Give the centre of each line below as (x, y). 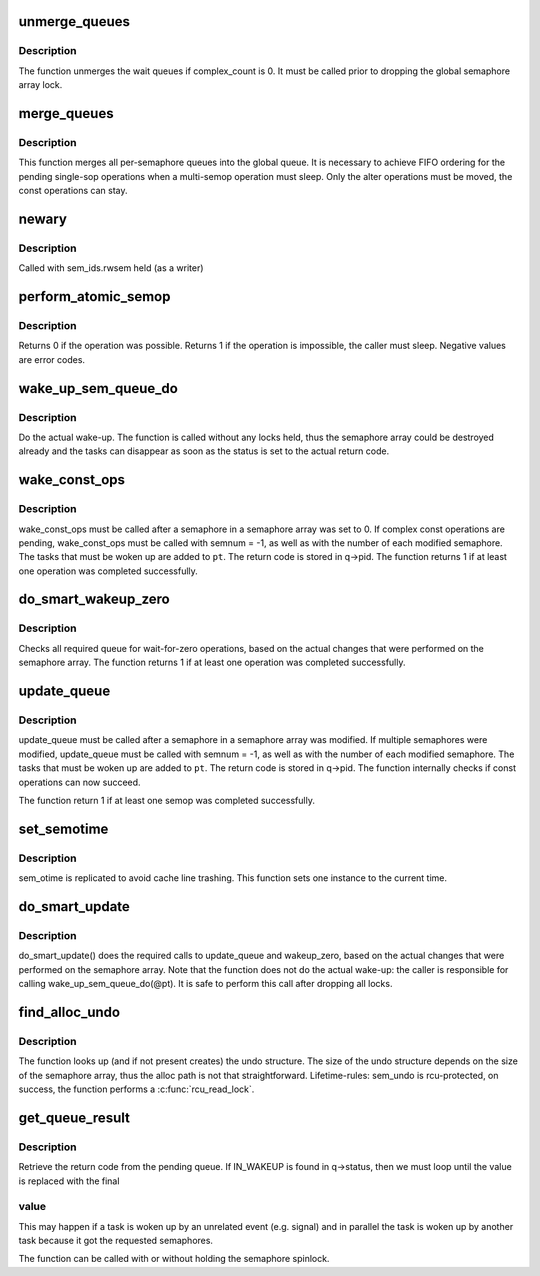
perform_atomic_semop (94, 296)
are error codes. (51, 359)
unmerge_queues (74, 21)
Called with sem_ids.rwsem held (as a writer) (111, 268)
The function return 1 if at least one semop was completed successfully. (166, 800)
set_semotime (63, 828)
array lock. (40, 85)
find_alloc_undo (69, 1011)
